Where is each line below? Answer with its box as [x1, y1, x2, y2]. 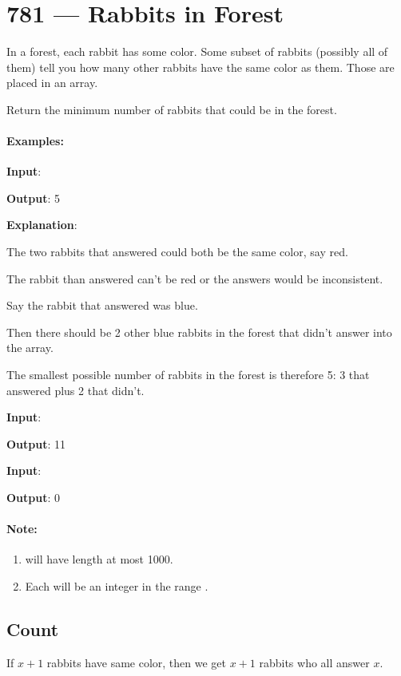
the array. [6, 339, 54, 356]
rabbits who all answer [259, 654, 370, 670]
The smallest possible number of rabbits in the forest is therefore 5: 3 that [6, 366, 370, 383]
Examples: [6, 132, 64, 149]
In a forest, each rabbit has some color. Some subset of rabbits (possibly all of [6, 43, 388, 60]
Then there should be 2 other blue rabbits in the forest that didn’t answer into [6, 323, 392, 340]
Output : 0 [6, 489, 61, 506]
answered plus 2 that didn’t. [6, 381, 145, 398]
